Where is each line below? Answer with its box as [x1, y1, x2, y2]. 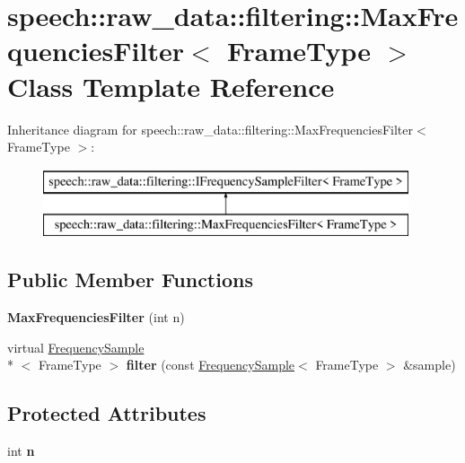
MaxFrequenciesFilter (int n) [7, 308, 185, 327]
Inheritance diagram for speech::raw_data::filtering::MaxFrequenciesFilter [7, 119, 413, 138]
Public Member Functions [7, 266, 253, 293]
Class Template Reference [7, 67, 335, 104]
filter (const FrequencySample [126, 355, 295, 374]
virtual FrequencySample [7, 337, 145, 356]
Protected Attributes [7, 399, 206, 427]
